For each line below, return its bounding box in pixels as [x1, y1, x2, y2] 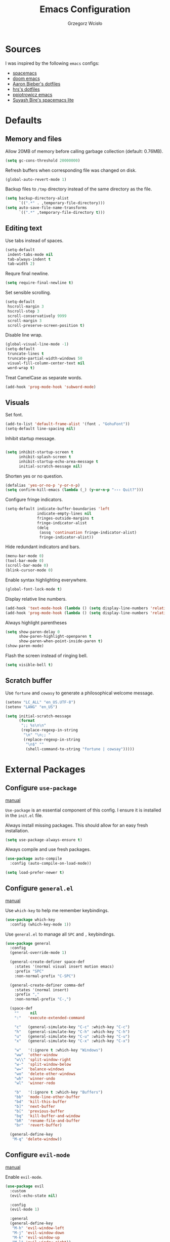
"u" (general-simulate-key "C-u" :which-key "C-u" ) [14, 1034, 130, 1039]
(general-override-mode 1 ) [10, 950, 67, 955]
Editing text [5, 224, 42, 232]
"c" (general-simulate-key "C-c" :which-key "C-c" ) [14, 1024, 130, 1029]
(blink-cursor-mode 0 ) [5, 568, 53, 573]
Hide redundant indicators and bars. [5, 544, 80, 550]
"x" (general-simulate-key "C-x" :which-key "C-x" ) [14, 1038, 130, 1044]
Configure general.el [5, 884, 74, 892]
